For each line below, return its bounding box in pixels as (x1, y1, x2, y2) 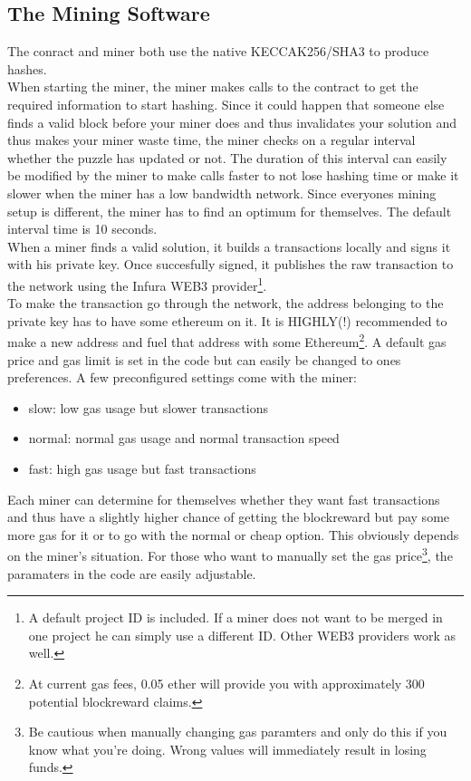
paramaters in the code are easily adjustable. (7, 564, 256, 583)
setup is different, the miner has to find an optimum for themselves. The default (7, 201, 452, 220)
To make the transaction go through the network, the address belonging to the (7, 294, 444, 313)
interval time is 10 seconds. (7, 219, 158, 238)
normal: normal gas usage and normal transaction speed (28, 429, 340, 448)
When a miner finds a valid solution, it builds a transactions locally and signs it (7, 236, 451, 256)
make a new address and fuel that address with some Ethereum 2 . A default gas (7, 330, 447, 352)
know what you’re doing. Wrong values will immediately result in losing (28, 739, 427, 758)
